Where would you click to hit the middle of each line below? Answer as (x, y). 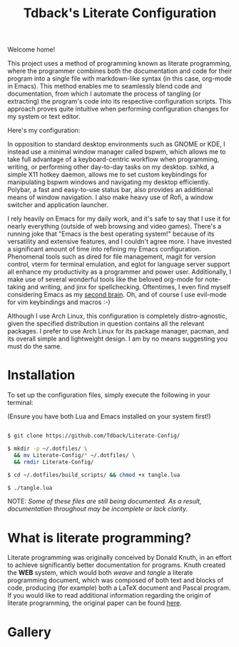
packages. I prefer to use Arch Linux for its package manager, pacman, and (118, 331)
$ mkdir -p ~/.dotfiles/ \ (47, 448)
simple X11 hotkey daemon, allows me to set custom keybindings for (107, 175)
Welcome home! (31, 50)
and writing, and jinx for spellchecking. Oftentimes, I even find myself (129, 287)
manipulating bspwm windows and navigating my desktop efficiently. (109, 182)
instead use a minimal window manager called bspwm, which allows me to (117, 152)
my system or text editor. (44, 116)
